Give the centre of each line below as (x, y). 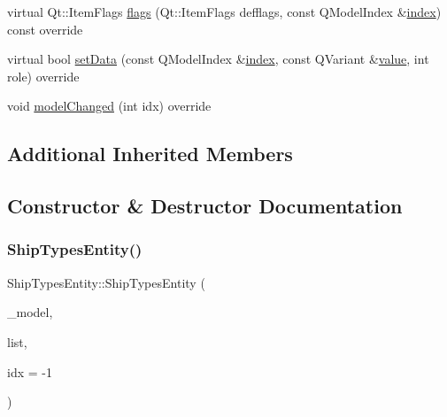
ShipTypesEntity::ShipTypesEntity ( (106, 282)
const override (45, 29)
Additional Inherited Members (150, 154)
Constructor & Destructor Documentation (205, 206)
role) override (43, 76)
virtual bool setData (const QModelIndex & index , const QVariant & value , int (218, 59)
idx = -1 (30, 371)
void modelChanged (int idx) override (109, 106)
